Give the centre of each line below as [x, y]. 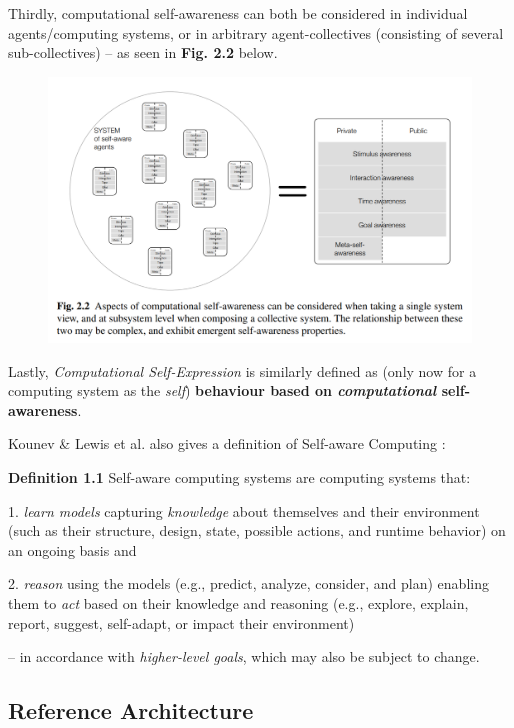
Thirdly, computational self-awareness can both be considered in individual [238, 13]
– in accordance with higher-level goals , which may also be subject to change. [244, 656]
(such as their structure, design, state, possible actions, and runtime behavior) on [257, 530]
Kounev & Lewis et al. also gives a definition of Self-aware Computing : [227, 443]
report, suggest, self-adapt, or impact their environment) [181, 622]
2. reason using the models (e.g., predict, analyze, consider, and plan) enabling [248, 583]
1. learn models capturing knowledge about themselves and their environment [244, 510]
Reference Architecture [131, 710]
